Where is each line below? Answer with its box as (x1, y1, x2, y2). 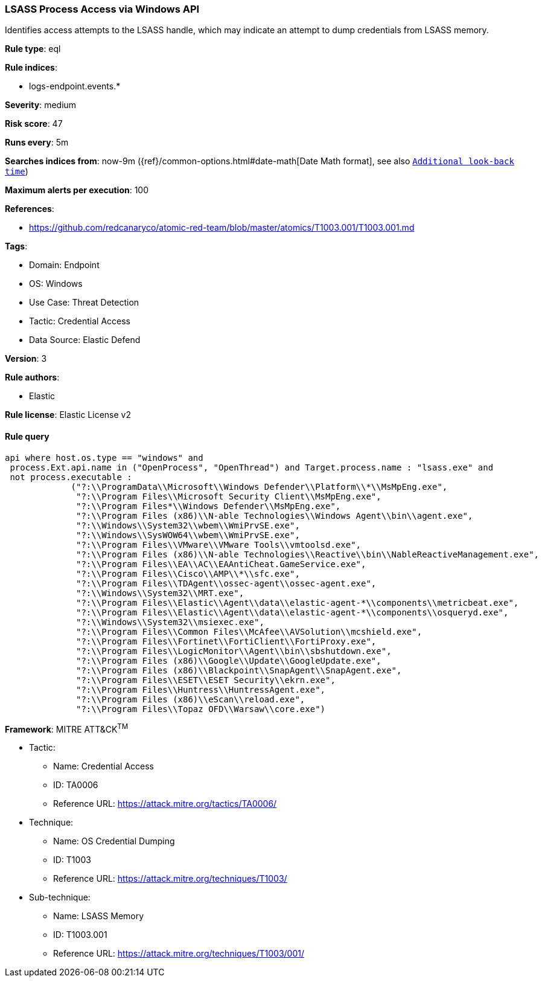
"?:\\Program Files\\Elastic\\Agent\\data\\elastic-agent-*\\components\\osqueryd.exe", (76, 607, 509, 617)
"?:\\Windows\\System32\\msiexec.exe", (76, 617, 264, 627)
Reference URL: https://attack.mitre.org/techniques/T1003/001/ (53, 948, 304, 959)
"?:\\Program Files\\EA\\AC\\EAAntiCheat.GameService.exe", (76, 559, 366, 569)
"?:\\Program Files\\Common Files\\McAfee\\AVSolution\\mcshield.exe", (76, 626, 422, 637)
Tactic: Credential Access (29, 316, 130, 327)
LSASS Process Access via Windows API (5, 3, 200, 15)
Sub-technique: (29, 892, 91, 903)
